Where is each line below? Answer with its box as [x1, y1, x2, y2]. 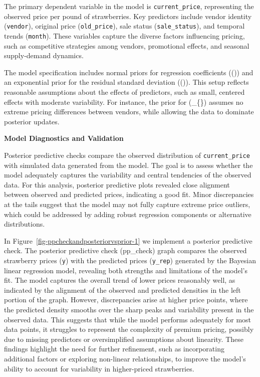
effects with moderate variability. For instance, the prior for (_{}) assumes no [4, 96, 243, 107]
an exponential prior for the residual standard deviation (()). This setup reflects [4, 77, 249, 87]
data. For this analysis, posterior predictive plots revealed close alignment [4, 179, 230, 190]
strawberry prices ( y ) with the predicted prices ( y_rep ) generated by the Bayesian [4, 255, 256, 265]
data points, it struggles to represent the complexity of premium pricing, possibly [4, 324, 254, 334]
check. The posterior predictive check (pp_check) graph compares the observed [4, 245, 247, 256]
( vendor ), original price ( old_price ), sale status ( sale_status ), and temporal [4, 21, 245, 31]
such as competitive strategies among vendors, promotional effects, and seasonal [4, 40, 249, 51]
